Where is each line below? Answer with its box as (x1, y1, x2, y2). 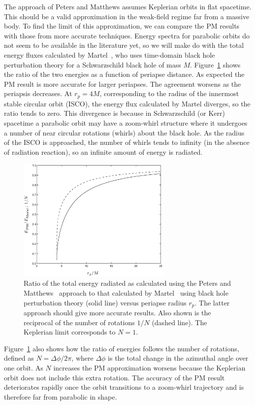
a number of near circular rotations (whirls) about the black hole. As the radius (4, 127, 245, 137)
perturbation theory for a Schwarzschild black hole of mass (4, 59, 181, 69)
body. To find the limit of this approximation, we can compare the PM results (4, 21, 240, 31)
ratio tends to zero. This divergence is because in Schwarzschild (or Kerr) (4, 108, 225, 118)
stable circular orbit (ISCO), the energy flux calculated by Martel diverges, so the (4, 98, 251, 108)
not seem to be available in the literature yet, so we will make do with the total (4, 40, 244, 50)
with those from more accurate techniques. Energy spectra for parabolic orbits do (4, 30, 250, 40)
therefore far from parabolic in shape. (4, 391, 117, 402)
